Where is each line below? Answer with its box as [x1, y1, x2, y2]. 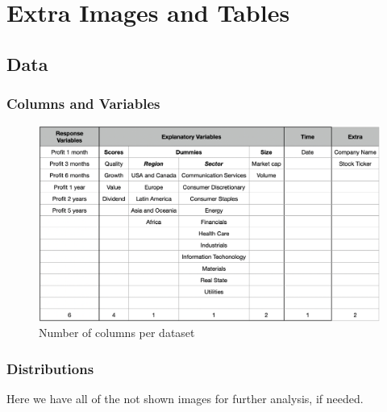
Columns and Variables [6, 94, 160, 114]
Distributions [6, 358, 94, 378]
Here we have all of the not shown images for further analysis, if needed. [6, 390, 364, 406]
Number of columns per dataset [39, 324, 195, 341]
